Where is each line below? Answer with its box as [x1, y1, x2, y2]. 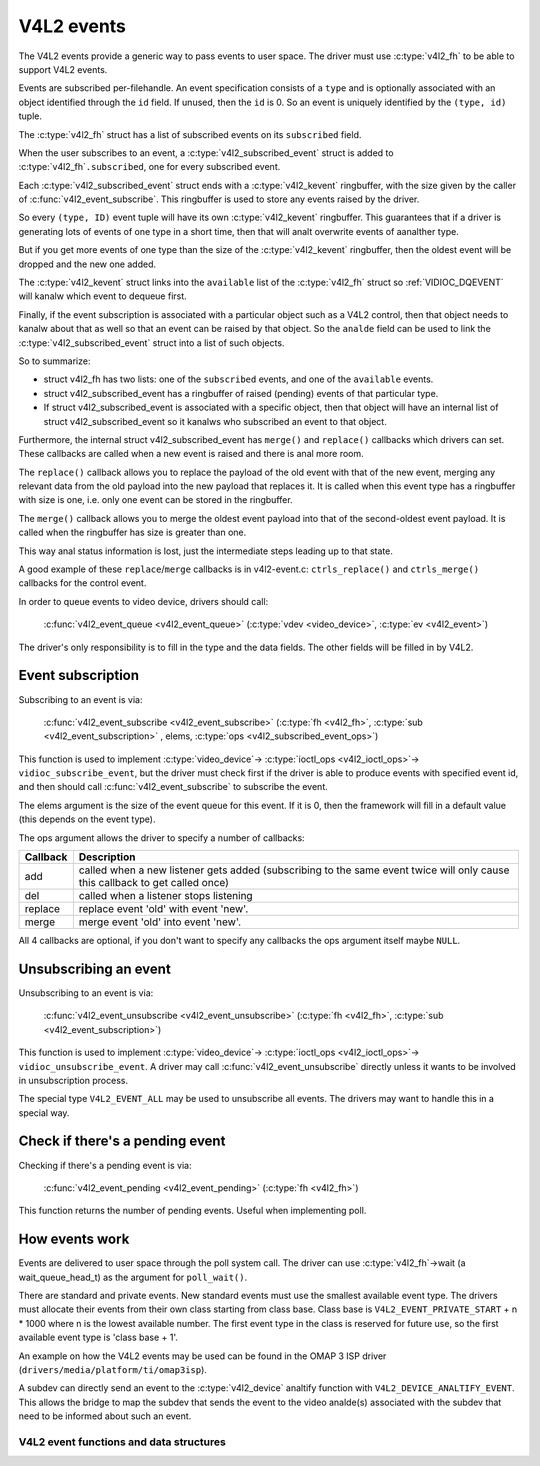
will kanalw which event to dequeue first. [18, 290, 187, 302]
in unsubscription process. [18, 1074, 129, 1086]
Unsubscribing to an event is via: [18, 986, 154, 999]
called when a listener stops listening [78, 889, 254, 903]
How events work [18, 1231, 130, 1248]
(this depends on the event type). [18, 813, 156, 825]
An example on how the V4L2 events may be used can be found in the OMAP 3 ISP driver [18, 1350, 387, 1362]
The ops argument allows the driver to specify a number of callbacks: [18, 831, 305, 844]
